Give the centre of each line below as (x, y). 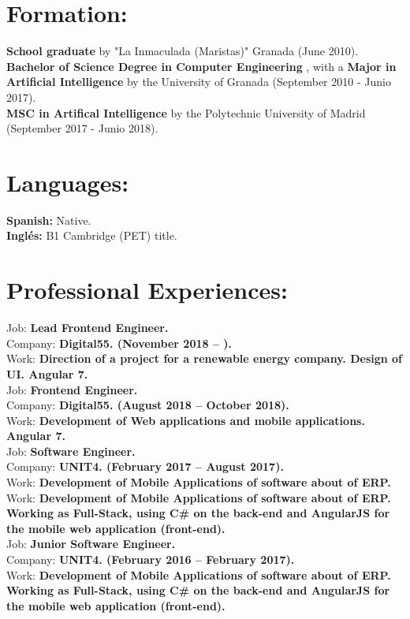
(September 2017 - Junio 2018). (82, 128)
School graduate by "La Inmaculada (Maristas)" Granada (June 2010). (183, 51)
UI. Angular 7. (47, 373)
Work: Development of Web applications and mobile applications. (186, 420)
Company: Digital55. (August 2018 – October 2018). (148, 405)
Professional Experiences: (147, 290)
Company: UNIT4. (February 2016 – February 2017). (151, 559)
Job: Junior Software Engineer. (91, 544)
